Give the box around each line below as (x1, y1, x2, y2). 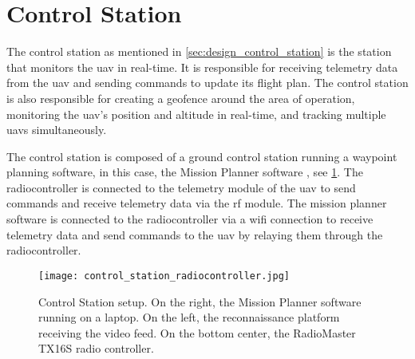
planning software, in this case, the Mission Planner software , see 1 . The (6, 164, 363, 180)
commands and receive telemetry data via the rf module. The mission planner (6, 195, 387, 211)
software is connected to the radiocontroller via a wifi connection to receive (6, 211, 373, 227)
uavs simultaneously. (6, 121, 107, 138)
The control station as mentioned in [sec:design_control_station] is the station (6, 43, 392, 60)
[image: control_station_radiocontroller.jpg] (38, 270, 290, 282)
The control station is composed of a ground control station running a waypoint (6, 148, 397, 164)
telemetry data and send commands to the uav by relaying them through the (6, 226, 383, 243)
